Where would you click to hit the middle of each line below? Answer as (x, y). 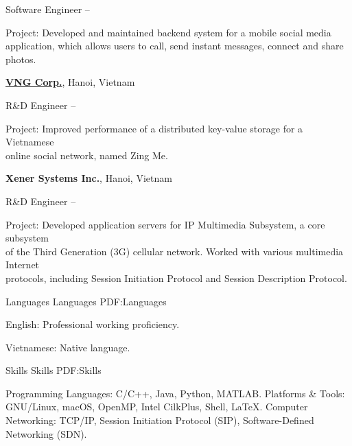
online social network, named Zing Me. (87, 155)
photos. (21, 59)
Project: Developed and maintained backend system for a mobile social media (168, 32)
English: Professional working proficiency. (93, 324)
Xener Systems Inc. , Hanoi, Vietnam (89, 178)
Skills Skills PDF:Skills (54, 370)
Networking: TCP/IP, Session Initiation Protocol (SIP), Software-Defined (160, 420)
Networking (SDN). (46, 433)
